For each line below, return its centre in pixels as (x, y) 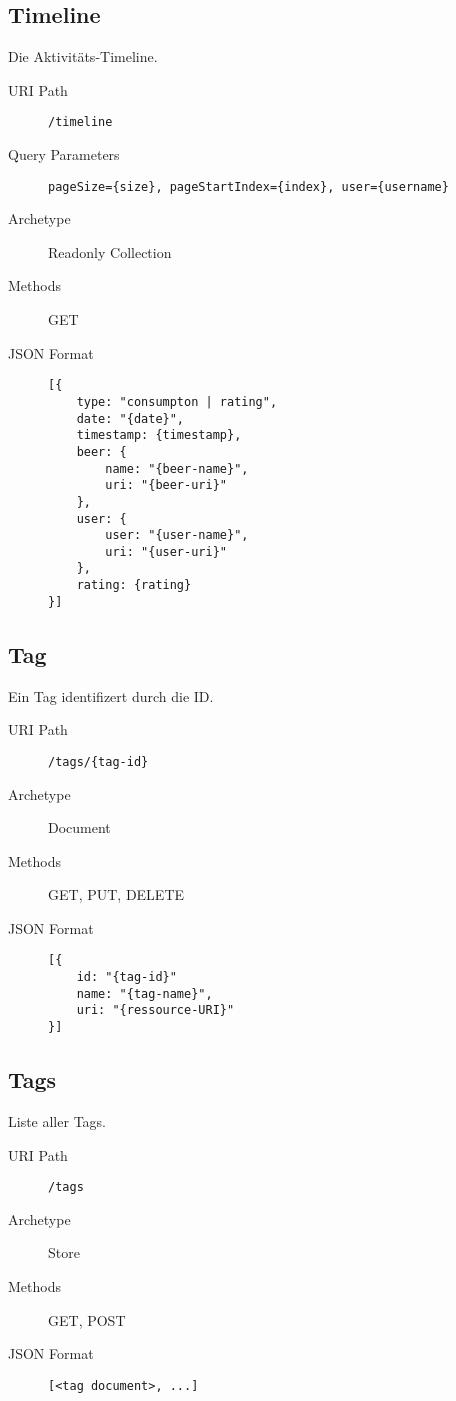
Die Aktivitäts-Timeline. (83, 56)
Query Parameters (64, 154)
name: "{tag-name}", (144, 993)
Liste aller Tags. (57, 1120)
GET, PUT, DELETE (116, 894)
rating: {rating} (134, 585)
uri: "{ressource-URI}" (155, 1010)
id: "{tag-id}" (126, 977)
